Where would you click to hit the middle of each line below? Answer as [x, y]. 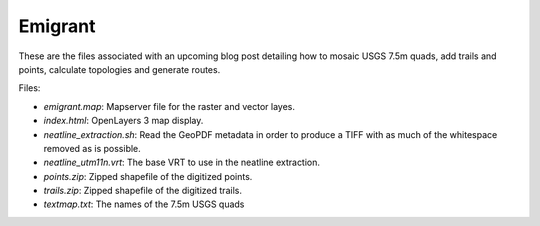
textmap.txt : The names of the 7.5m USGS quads [144, 204]
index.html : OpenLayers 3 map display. [123, 121]
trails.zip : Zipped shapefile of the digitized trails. [142, 191]
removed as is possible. [92, 148]
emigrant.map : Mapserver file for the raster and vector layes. [169, 106]
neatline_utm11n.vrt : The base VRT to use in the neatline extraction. [181, 162]
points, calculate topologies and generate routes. [119, 69]
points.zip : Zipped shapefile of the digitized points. [148, 176]
